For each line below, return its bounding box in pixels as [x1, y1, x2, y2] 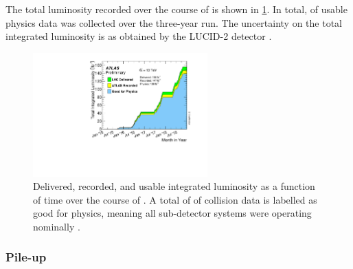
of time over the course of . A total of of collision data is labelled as [33, 192, 317, 206]
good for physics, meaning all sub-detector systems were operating [33, 206, 312, 220]
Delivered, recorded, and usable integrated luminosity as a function [33, 179, 315, 193]
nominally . [33, 219, 80, 233]
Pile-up [5, 248, 47, 266]
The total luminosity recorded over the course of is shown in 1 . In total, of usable [5, 2, 348, 16]
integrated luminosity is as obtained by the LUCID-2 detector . [5, 29, 272, 43]
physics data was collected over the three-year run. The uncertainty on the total [5, 15, 342, 30]
